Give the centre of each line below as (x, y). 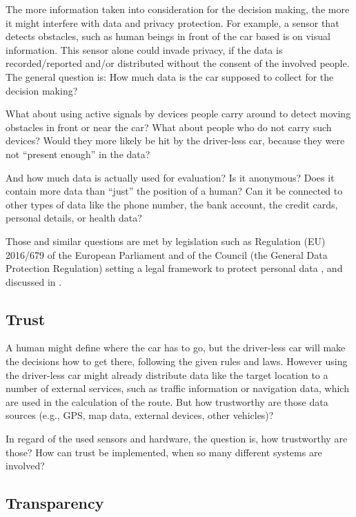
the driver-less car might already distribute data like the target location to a (167, 374)
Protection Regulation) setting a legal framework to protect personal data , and (174, 268)
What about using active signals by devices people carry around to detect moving (178, 114)
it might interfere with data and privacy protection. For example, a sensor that (172, 22)
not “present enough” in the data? (78, 154)
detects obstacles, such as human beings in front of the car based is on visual (168, 36)
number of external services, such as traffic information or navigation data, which (177, 388)
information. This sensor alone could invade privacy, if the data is (144, 49)
